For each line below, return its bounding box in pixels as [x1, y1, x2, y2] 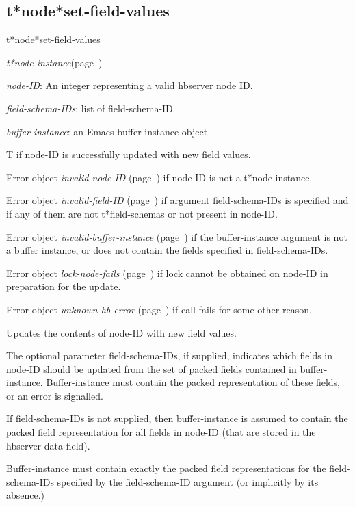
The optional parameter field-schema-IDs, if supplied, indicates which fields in [6, 348, 333, 363]
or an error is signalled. [6, 388, 103, 402]
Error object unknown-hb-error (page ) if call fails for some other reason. [6, 302, 312, 316]
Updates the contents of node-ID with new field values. [6, 325, 237, 339]
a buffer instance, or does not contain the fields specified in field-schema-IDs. [6, 243, 328, 257]
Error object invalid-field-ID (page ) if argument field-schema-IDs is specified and [6, 193, 349, 207]
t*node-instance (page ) [6, 55, 103, 69]
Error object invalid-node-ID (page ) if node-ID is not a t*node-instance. [6, 170, 313, 184]
